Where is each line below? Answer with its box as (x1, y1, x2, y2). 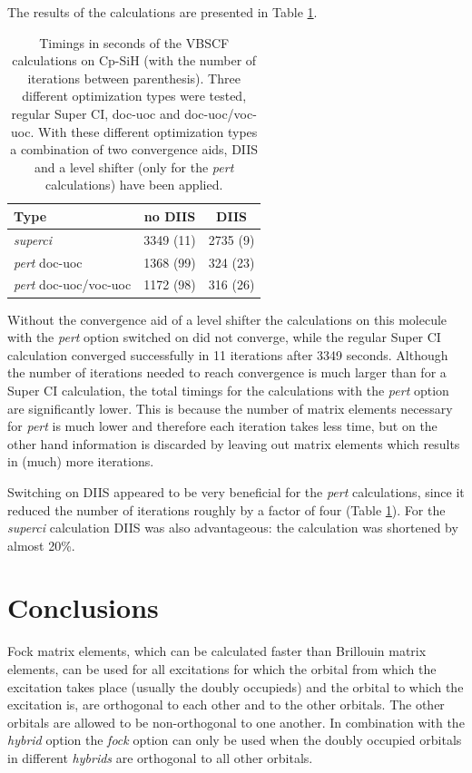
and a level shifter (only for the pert (34, 157, 234, 176)
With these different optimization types (37, 122, 258, 141)
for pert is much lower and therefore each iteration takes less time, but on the (7, 416, 438, 435)
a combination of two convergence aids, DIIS (10, 140, 259, 159)
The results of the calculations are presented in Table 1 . (7, 3, 318, 21)
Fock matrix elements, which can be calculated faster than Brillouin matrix (7, 641, 427, 660)
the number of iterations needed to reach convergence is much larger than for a (7, 363, 447, 382)
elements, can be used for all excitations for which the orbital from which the (7, 660, 437, 678)
